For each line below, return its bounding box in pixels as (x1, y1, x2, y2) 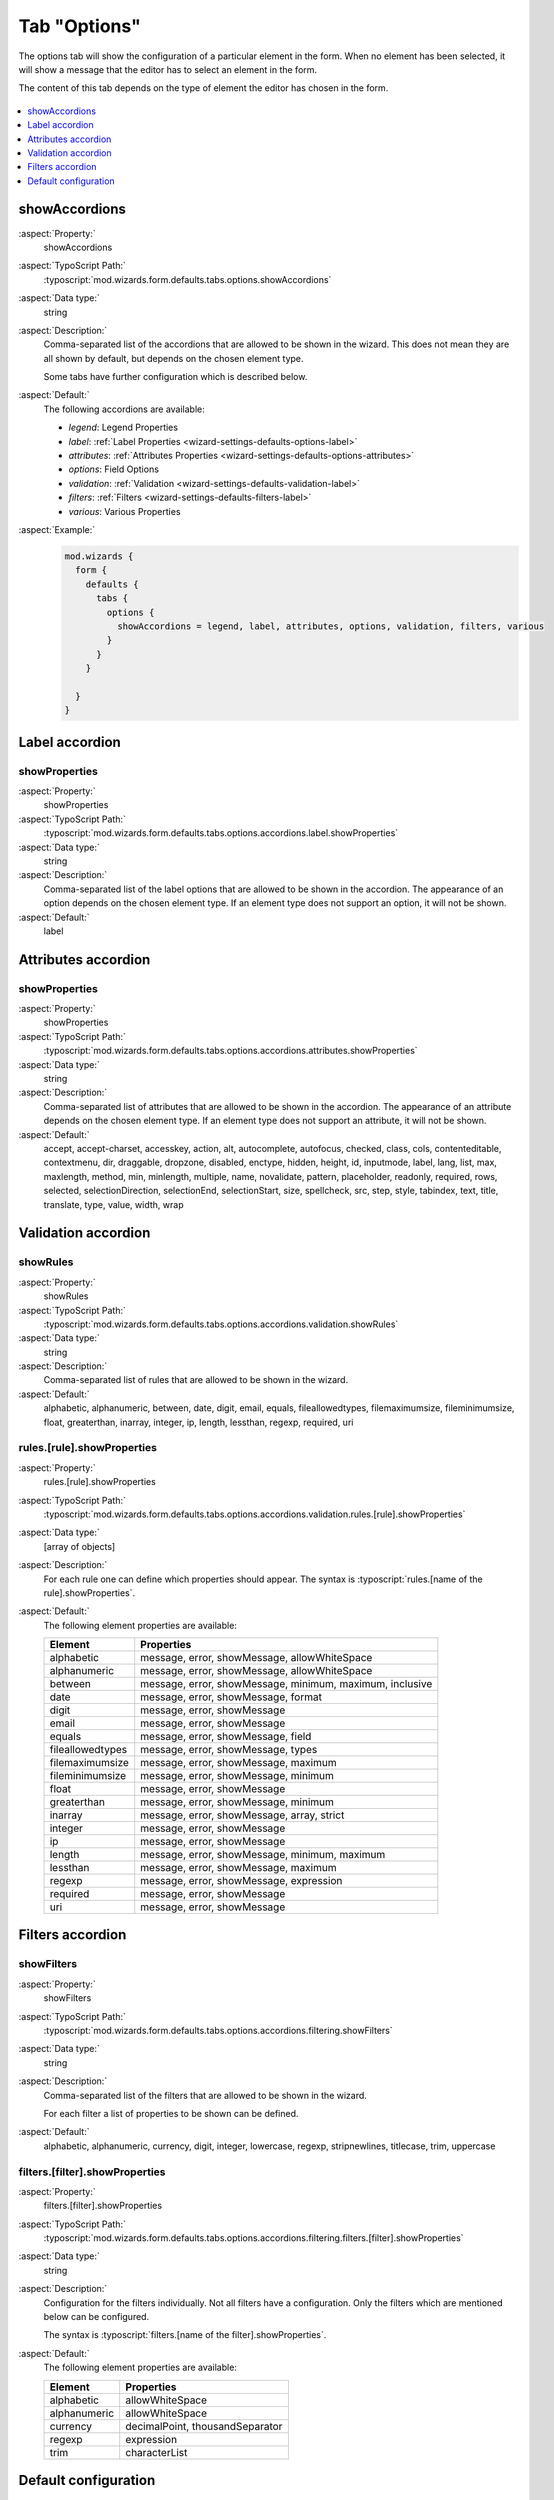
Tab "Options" (18, 15, 142, 37)
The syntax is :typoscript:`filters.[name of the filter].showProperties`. (43, 2329, 327, 2341)
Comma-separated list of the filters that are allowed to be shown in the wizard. (43, 2089, 367, 2101)
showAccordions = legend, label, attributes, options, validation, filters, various (116, 620, 545, 632)
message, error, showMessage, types (140, 1743, 318, 1757)
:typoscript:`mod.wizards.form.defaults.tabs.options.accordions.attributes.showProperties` (43, 1045, 419, 1057)
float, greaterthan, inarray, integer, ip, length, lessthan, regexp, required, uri (43, 1416, 354, 1428)
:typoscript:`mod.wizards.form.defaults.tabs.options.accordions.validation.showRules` (43, 1318, 399, 1330)
